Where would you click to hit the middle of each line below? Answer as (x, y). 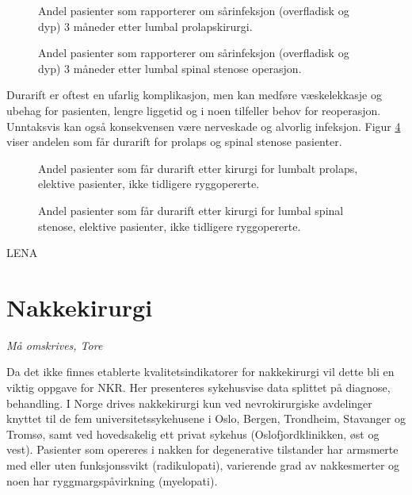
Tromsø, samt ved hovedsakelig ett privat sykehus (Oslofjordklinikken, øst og (193, 434)
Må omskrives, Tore (55, 345)
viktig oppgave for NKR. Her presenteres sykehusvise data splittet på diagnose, (198, 388)
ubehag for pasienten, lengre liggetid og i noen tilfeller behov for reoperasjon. (194, 110)
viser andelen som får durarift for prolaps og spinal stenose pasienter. (174, 142)
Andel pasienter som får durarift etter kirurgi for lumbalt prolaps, (198, 168)
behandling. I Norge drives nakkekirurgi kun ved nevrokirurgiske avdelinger (189, 403)
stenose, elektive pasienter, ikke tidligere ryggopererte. (170, 226)
